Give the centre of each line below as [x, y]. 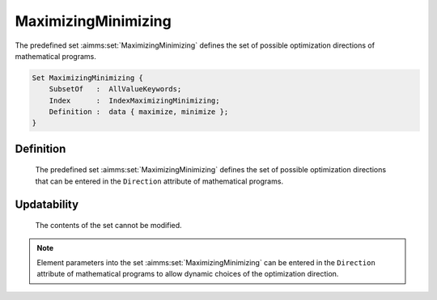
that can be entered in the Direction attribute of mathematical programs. [159, 181]
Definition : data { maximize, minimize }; [139, 112]
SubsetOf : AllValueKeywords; [115, 89]
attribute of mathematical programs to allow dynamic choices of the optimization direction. [188, 274]
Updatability [47, 204]
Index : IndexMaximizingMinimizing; [134, 100]
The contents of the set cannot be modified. [108, 226]
